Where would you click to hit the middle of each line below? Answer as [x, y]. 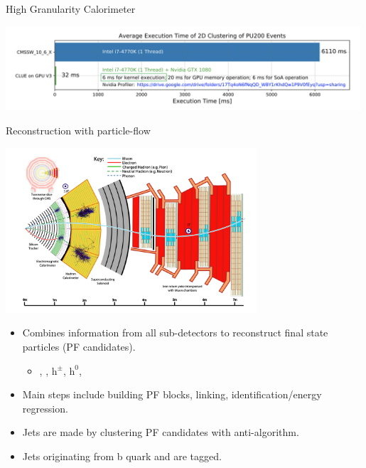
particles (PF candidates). [79, 347]
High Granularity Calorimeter [71, 9]
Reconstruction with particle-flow [78, 131]
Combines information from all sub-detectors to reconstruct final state [175, 333]
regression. [45, 408]
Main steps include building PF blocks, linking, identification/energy [172, 394]
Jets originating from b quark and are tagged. [122, 456]
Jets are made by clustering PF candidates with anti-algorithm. [161, 432]
